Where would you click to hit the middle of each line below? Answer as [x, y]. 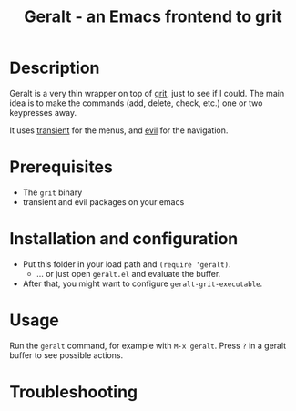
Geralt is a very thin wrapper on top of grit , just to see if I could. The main [147, 93]
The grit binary [52, 192]
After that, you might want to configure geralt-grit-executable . [143, 283]
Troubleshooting [74, 391]
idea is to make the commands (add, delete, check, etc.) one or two [136, 103]
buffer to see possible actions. [66, 355]
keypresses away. [43, 112]
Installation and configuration [124, 239]
